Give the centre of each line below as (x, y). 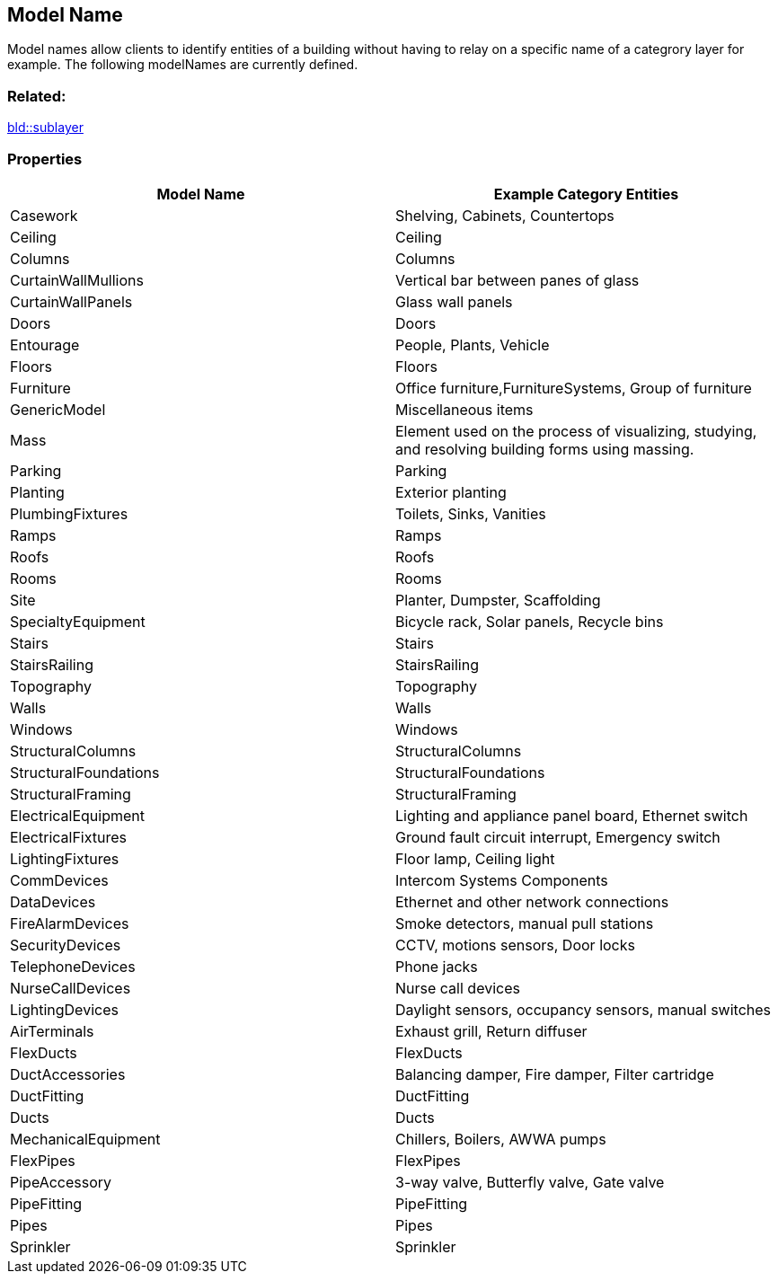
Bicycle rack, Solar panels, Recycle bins (530, 621)
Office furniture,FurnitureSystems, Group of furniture (574, 388)
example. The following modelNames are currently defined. (183, 65)
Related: (37, 96)
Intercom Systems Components (502, 880)
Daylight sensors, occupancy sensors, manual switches (583, 1009)
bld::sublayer (45, 128)
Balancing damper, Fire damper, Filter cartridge (555, 1074)
